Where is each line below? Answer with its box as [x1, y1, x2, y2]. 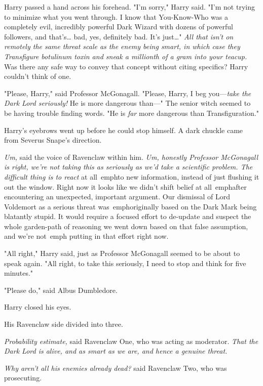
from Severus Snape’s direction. [4, 135, 102, 145]
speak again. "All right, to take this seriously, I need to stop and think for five [4, 258, 246, 268]
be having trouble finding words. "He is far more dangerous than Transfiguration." [4, 107, 259, 118]
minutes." [4, 268, 33, 278]
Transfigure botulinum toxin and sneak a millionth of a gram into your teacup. [4, 51, 247, 61]
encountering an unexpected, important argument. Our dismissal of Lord [4, 191, 230, 202]
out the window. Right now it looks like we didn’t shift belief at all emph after [4, 181, 247, 192]
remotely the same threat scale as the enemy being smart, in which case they [4, 41, 240, 52]
